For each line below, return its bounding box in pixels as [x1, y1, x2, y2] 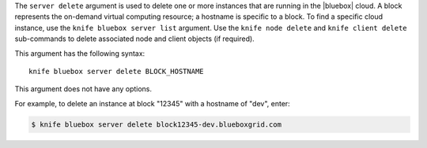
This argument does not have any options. [14, 84, 153, 94]
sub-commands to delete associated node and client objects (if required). [14, 34, 255, 43]
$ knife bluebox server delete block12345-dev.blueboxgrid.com [31, 120, 282, 129]
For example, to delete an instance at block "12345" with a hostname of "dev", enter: [14, 98, 290, 108]
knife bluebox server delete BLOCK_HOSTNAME [28, 67, 205, 76]
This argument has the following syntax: [14, 48, 145, 58]
